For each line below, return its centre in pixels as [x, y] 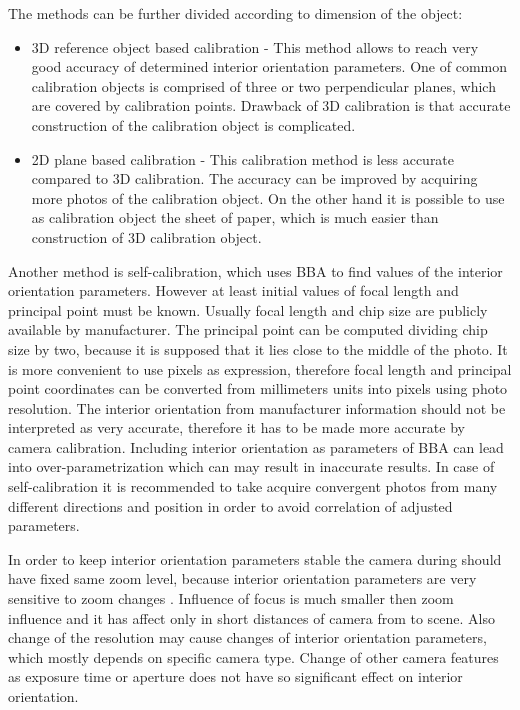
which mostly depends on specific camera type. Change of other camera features [253, 656]
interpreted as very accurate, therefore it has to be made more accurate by [236, 427]
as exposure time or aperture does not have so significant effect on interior [235, 676]
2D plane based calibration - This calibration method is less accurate [243, 158]
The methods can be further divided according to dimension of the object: [235, 13]
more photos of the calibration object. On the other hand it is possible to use [268, 197]
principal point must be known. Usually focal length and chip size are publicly [248, 309]
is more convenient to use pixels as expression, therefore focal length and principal [260, 368]
